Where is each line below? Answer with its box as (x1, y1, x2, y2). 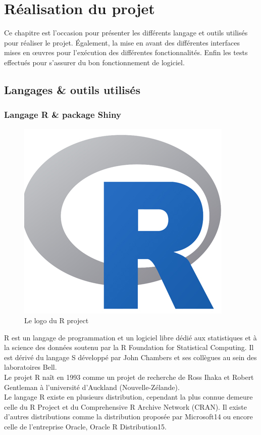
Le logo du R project (24, 315, 89, 326)
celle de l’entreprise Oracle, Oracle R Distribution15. (4, 421, 167, 432)
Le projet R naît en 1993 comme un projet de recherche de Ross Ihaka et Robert (4, 372, 254, 382)
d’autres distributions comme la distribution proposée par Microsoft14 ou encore (4, 411, 253, 422)
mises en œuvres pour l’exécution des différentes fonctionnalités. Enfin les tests (4, 47, 248, 58)
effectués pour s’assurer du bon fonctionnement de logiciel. (4, 57, 185, 67)
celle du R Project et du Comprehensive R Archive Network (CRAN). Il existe (4, 401, 247, 412)
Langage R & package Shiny (4, 108, 121, 121)
